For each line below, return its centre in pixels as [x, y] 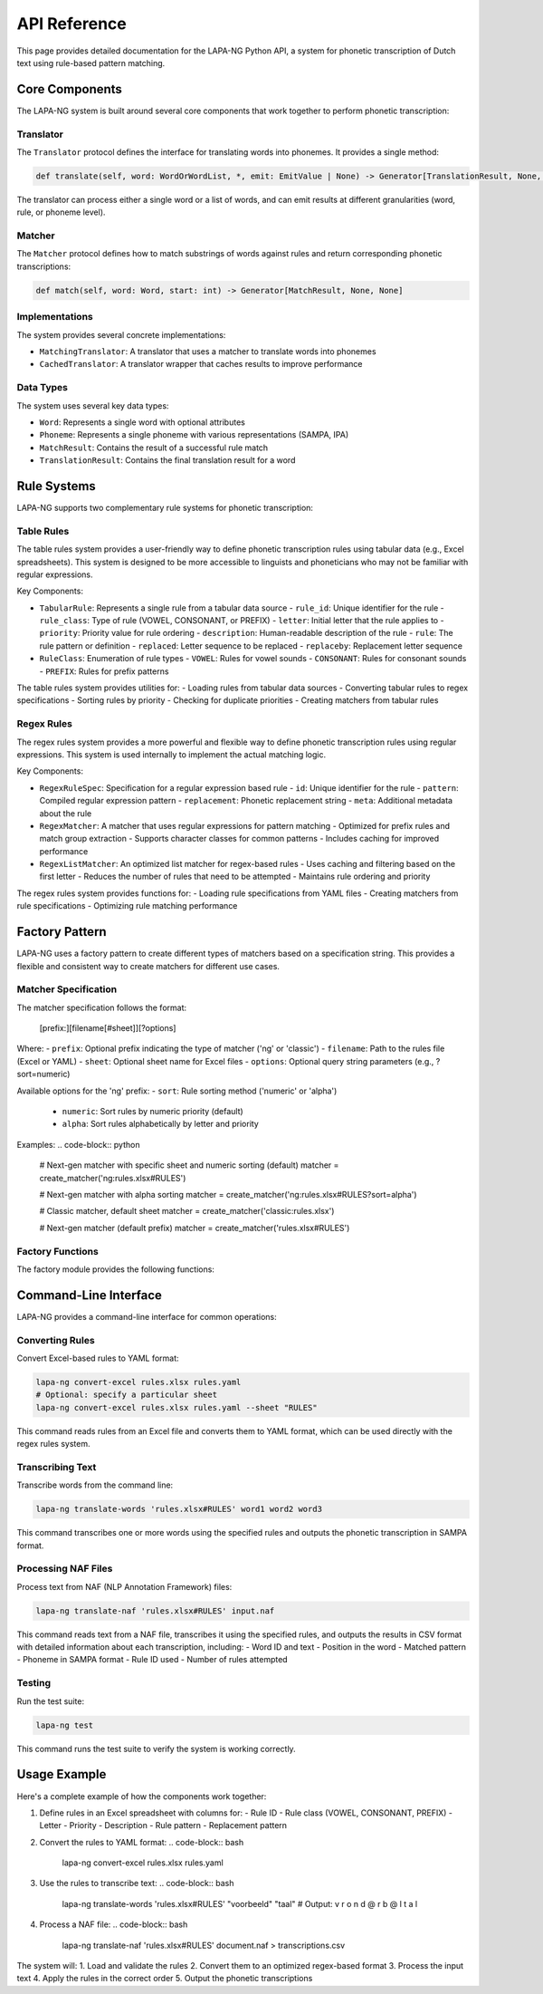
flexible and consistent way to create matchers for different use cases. [148, 966]
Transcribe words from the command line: [95, 1485]
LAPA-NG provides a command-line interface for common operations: [147, 1316]
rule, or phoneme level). [61, 212]
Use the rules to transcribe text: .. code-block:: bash [137, 1883]
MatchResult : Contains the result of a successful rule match [154, 448]
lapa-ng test [65, 1725]
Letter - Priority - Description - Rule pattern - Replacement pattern [163, 1825]
